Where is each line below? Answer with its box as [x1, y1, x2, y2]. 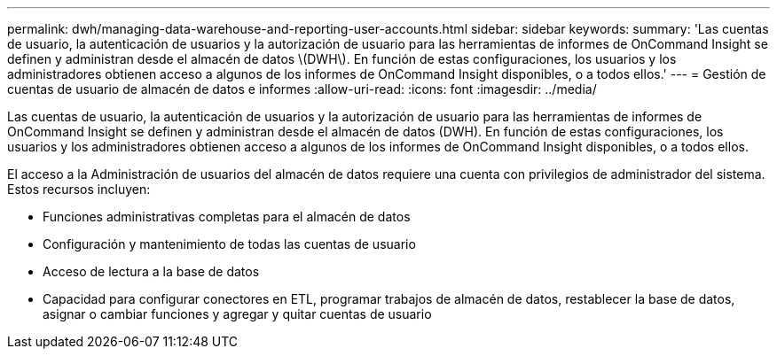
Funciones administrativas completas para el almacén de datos [43, 209, 411, 224]
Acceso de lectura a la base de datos [43, 264, 260, 279]
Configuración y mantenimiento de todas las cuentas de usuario [43, 236, 416, 252]
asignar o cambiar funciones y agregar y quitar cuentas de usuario [43, 306, 432, 321]
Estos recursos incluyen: [7, 182, 151, 197]
